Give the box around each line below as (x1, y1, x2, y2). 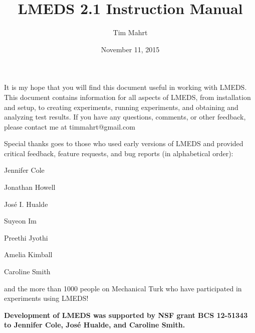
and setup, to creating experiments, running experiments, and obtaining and (4, 101, 238, 112)
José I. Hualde (4, 198, 48, 209)
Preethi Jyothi (4, 232, 48, 243)
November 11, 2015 (101, 44, 160, 54)
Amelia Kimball (4, 249, 53, 260)
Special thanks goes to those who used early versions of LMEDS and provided (4, 138, 243, 149)
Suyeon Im (4, 215, 37, 226)
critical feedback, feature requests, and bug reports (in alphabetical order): (4, 148, 233, 158)
